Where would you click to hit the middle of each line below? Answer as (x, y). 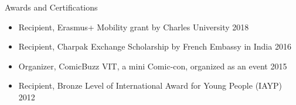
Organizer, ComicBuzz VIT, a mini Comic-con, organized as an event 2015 (153, 66)
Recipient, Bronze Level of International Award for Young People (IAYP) (150, 85)
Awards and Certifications (51, 7)
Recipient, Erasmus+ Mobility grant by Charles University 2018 (134, 27)
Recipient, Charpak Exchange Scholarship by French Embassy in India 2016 (155, 46)
